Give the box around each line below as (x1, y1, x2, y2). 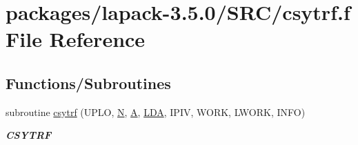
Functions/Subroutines (6, 72, 171, 93)
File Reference (6, 25, 146, 53)
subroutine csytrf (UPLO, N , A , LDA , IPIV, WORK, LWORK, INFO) (6, 104, 306, 119)
